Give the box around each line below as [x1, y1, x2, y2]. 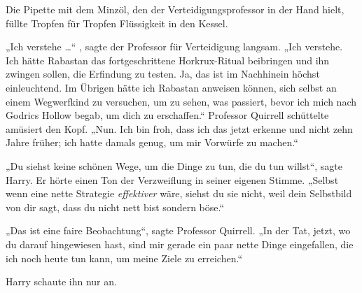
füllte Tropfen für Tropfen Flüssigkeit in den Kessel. [6, 15, 228, 30]
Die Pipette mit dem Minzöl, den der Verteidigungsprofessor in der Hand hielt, [6, 2, 344, 16]
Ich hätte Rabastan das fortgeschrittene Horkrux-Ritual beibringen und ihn [6, 52, 330, 67]
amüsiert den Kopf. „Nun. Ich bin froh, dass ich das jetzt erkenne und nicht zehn [6, 121, 353, 136]
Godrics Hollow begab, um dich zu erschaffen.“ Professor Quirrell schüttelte [6, 108, 329, 122]
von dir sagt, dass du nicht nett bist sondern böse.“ [6, 199, 225, 214]
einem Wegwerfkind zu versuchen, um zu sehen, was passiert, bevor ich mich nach [6, 94, 356, 108]
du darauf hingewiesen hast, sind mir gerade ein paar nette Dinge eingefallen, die [6, 236, 354, 251]
